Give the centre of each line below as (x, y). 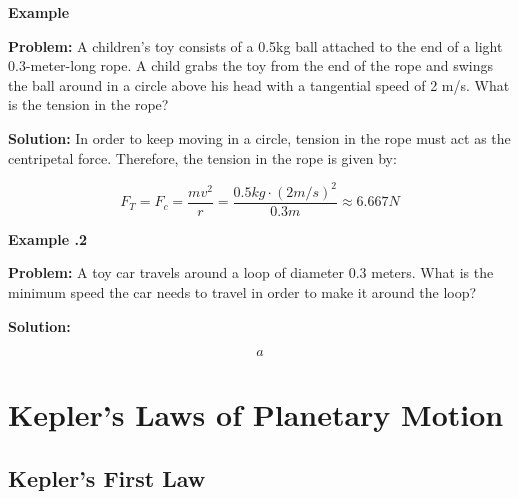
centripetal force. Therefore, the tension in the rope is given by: (202, 157)
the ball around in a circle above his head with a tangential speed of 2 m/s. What (259, 84)
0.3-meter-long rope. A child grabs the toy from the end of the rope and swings (250, 65)
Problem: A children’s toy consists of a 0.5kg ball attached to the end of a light (255, 45)
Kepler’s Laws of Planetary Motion (256, 414)
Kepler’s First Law (107, 477)
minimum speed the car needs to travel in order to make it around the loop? (242, 291)
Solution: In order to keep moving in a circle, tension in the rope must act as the (259, 137)
